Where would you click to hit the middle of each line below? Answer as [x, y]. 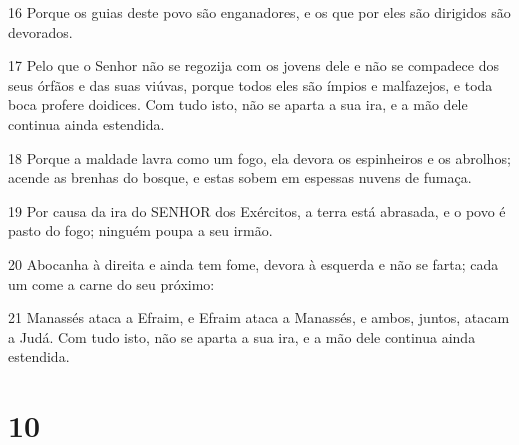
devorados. [40, 31]
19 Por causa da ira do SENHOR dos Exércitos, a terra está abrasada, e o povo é [257, 210]
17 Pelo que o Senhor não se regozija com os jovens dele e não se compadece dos [253, 65]
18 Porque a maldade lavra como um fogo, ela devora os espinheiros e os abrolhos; [259, 157]
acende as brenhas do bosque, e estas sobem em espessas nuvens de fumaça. [240, 177]
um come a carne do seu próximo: [111, 283]
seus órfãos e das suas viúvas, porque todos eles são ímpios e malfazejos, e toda [250, 84]
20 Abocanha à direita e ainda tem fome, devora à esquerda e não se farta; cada [253, 263]
